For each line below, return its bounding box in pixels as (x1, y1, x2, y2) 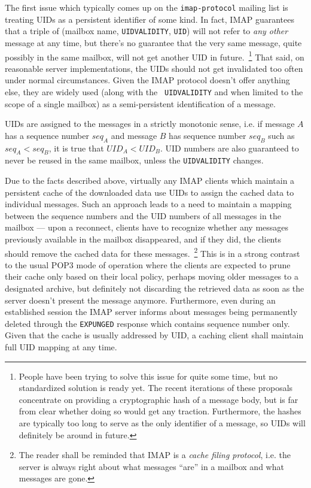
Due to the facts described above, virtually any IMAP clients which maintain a (5, 174, 295, 187)
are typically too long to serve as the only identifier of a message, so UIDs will (19, 417, 306, 429)
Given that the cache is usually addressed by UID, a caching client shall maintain (5, 329, 304, 341)
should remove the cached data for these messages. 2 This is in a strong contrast (5, 245, 300, 259)
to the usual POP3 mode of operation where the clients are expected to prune (5, 258, 291, 271)
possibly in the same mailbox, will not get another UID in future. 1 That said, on (5, 49, 304, 63)
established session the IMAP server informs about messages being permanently (5, 305, 298, 318)
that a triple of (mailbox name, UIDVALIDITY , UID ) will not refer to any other (5, 25, 288, 37)
